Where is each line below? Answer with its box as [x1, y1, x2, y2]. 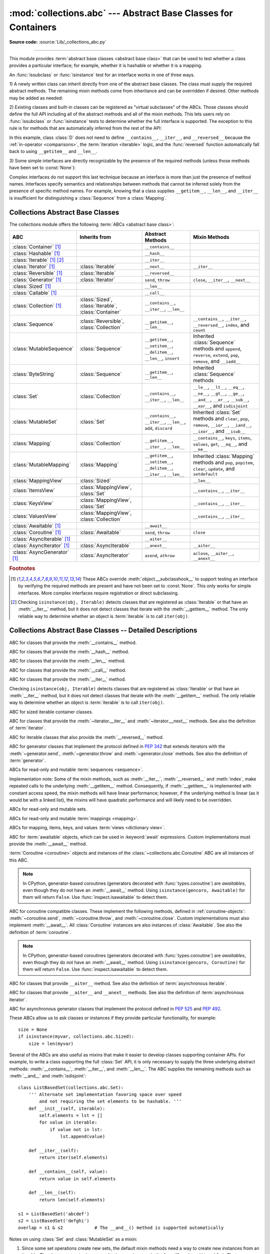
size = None [18, 1026, 47, 1032]
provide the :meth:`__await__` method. [9, 841, 87, 847]
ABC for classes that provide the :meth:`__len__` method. [9, 658, 126, 664]
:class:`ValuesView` [12, 513, 58, 520]
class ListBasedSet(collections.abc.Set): [18, 1084, 124, 1090]
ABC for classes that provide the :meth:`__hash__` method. [9, 649, 129, 655]
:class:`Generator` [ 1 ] [12, 276, 62, 283]
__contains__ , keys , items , [192, 434, 252, 441]
